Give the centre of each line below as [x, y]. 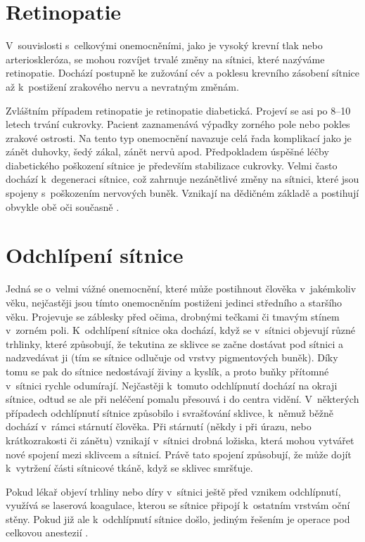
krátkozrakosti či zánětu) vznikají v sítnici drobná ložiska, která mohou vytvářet [180, 440]
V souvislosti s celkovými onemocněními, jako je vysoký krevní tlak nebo [164, 45]
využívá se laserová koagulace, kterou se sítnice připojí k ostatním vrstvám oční [178, 505]
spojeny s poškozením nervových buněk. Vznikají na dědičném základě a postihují [182, 193]
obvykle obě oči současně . [63, 206]
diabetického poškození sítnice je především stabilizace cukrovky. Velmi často [172, 165]
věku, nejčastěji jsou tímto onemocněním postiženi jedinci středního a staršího [174, 302]
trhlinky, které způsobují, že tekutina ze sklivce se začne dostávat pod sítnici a [174, 343]
